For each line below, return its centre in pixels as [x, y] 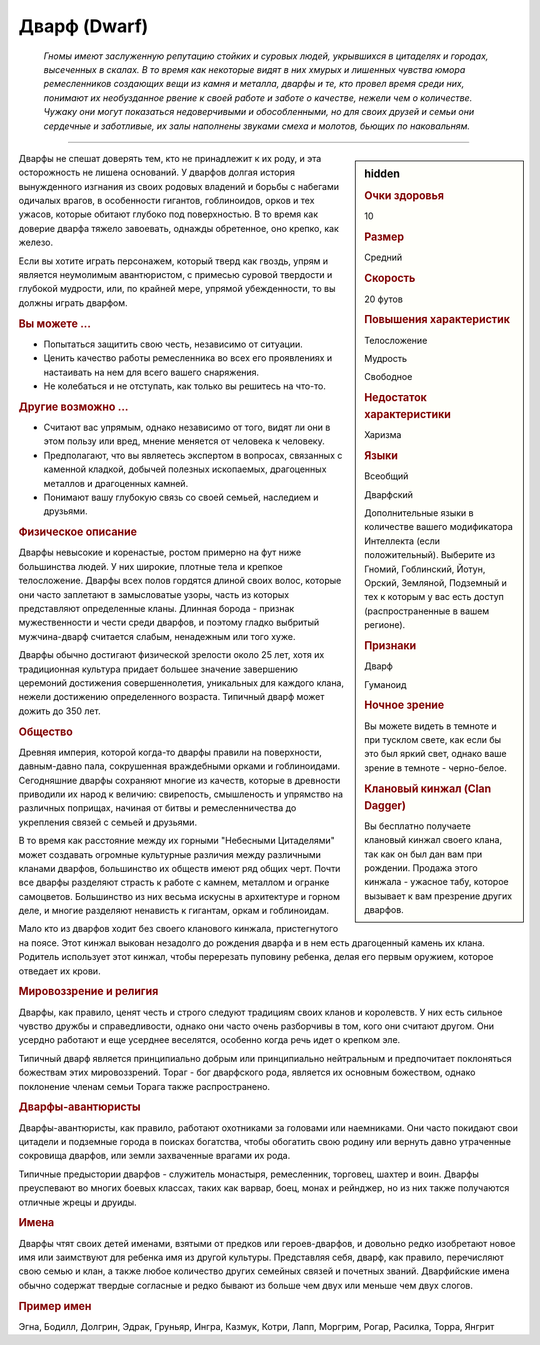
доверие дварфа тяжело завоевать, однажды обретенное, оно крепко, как [179, 228]
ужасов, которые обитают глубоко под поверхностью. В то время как [168, 214]
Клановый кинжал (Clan [428, 788]
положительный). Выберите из [429, 555]
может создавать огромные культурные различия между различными [170, 854]
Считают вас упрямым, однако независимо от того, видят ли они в [187, 427]
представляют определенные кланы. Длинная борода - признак [156, 609]
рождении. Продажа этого [421, 867]
